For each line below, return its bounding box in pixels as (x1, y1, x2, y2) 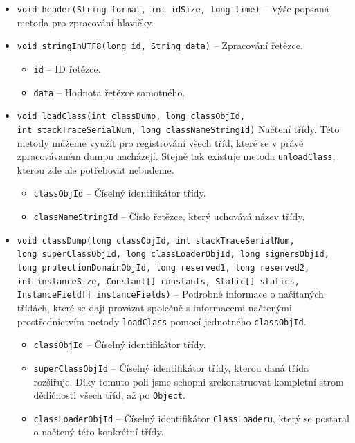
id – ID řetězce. (33, 61, 101, 75)
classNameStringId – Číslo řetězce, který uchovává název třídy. (33, 209, 305, 224)
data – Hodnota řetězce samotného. (33, 84, 185, 99)
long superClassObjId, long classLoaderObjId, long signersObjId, (17, 249, 329, 260)
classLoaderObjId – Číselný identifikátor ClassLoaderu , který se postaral (33, 410, 349, 425)
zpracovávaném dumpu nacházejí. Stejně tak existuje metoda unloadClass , (17, 149, 336, 163)
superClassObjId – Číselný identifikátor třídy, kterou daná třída (33, 360, 309, 374)
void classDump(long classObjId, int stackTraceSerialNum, (17, 235, 295, 246)
